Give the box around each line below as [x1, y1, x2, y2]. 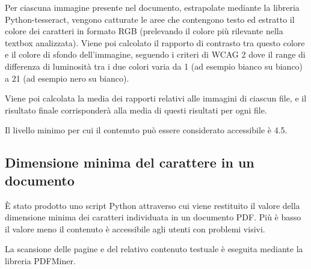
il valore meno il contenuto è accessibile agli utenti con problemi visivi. [5, 222, 265, 235]
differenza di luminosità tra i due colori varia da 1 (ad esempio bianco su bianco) [5, 59, 303, 72]
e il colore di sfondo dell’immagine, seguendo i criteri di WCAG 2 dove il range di [5, 48, 306, 61]
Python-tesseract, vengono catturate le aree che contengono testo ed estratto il [5, 13, 295, 25]
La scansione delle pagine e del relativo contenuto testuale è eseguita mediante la [5, 243, 303, 255]
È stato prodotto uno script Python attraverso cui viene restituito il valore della [5, 199, 300, 211]
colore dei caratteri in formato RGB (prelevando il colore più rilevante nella [5, 25, 283, 37]
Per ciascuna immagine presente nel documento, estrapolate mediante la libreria [5, 1, 300, 13]
